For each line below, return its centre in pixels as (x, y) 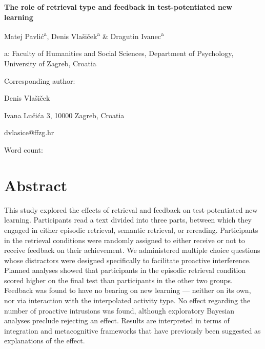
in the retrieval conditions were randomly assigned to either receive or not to (125, 240)
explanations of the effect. (45, 341)
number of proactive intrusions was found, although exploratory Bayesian (119, 310)
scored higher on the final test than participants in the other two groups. (118, 280)
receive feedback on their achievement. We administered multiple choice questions (132, 250)
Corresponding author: (40, 80)
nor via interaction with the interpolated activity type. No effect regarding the (127, 300)
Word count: (24, 150)
